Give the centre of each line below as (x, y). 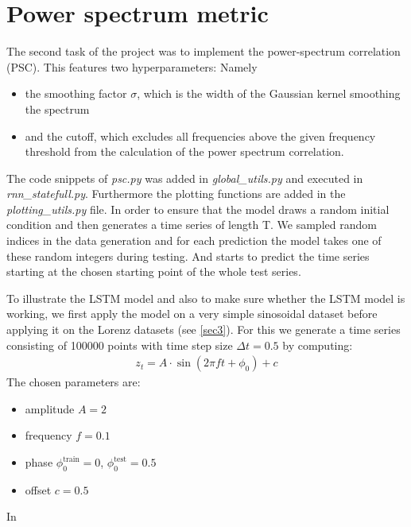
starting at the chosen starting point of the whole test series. (154, 271)
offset (38, 489)
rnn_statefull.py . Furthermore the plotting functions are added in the (176, 194)
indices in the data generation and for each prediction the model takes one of (194, 240)
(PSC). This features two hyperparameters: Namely (132, 66)
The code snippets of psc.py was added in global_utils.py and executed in (185, 178)
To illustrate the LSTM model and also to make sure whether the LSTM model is (206, 298)
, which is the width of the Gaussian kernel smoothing (269, 93)
